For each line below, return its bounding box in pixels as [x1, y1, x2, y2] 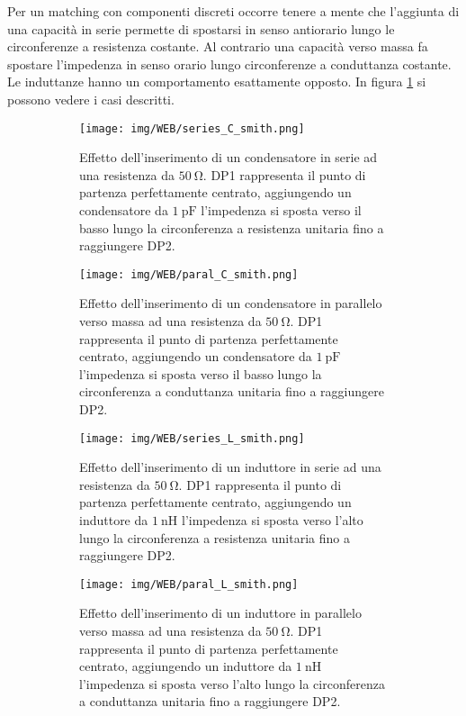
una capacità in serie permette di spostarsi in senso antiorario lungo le [7, 19, 395, 38]
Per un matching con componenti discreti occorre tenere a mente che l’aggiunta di [7, 2, 460, 20]
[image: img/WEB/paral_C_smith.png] [79, 267, 299, 281]
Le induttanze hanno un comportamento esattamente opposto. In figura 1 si [7, 72, 426, 91]
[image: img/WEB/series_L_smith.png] [79, 431, 305, 445]
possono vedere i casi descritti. [7, 89, 175, 108]
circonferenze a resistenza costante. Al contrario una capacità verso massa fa [7, 37, 428, 56]
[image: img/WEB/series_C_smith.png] [79, 122, 305, 135]
